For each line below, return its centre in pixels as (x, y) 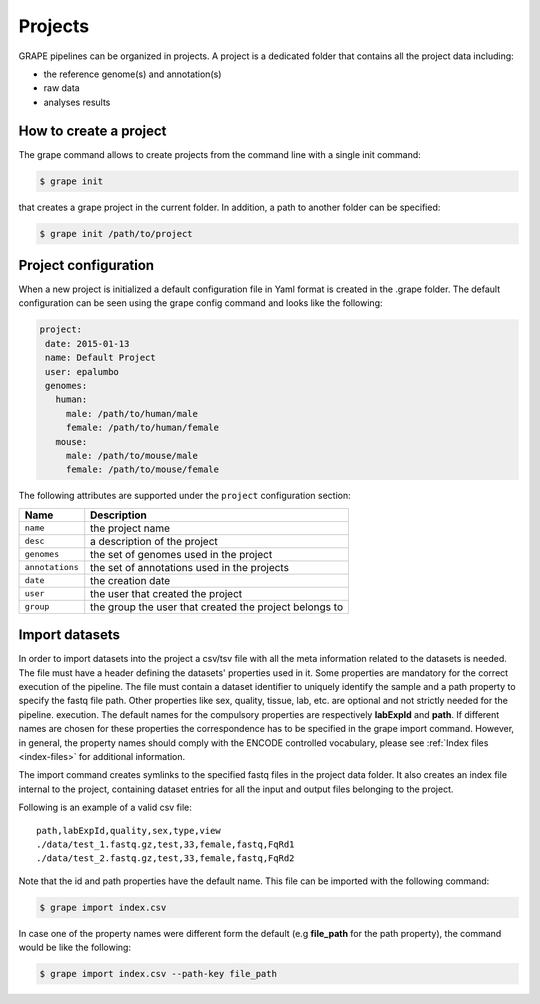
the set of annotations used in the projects (190, 567)
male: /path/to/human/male (132, 413)
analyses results (77, 102)
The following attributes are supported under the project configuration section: (184, 496)
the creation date (130, 580)
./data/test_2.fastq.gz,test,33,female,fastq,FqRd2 (165, 858)
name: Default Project (101, 358)
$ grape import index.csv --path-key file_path (158, 974)
